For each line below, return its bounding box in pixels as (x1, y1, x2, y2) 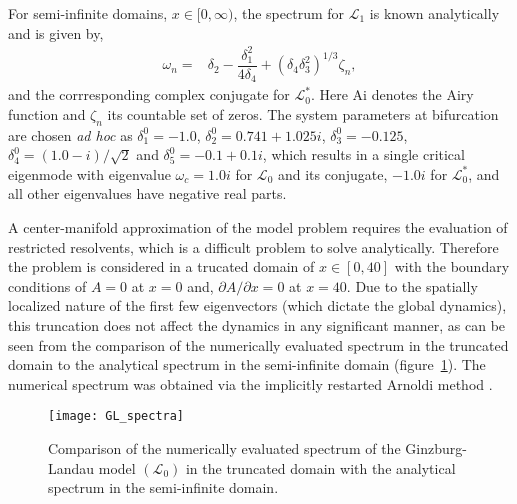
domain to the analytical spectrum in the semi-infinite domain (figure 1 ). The (8, 354, 486, 375)
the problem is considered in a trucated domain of (8, 256, 315, 277)
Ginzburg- (405, 438, 467, 458)
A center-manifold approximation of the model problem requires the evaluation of (8, 217, 508, 237)
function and (8, 103, 86, 124)
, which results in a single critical (262, 144, 465, 165)
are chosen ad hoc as (8, 124, 133, 145)
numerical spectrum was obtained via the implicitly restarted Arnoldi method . (8, 373, 493, 394)
